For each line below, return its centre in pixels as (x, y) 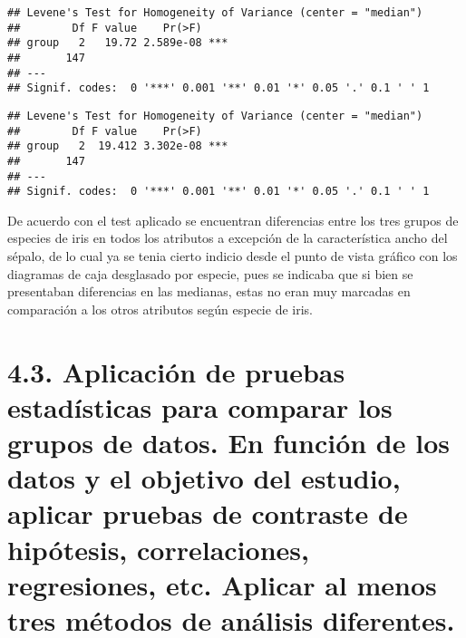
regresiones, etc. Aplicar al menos (222, 584)
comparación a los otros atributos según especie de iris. (160, 309)
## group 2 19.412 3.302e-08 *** (118, 146)
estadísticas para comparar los (200, 406)
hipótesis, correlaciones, (158, 549)
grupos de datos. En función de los (228, 442)
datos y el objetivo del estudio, (204, 478)
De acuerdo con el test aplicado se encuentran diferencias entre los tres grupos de (233, 220)
